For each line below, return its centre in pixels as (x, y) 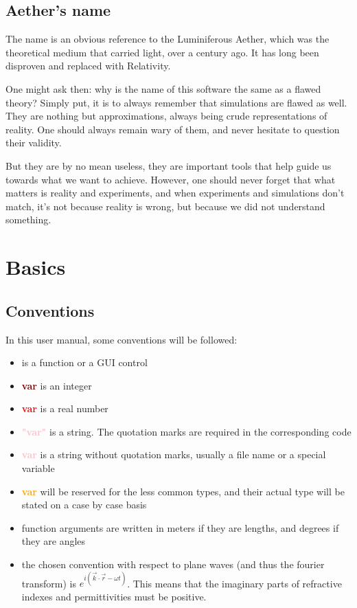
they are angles (54, 541)
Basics (36, 267)
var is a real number (65, 408)
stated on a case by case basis (84, 505)
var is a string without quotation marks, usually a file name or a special (174, 454)
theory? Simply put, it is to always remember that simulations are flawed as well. (176, 102)
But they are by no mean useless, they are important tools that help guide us (169, 165)
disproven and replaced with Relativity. (88, 66)
